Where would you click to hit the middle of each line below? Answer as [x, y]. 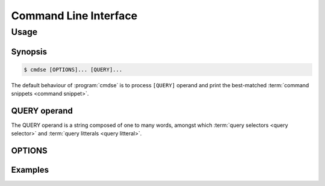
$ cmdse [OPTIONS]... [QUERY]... [73, 70]
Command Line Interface [74, 16]
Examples [30, 170]
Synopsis [29, 51]
